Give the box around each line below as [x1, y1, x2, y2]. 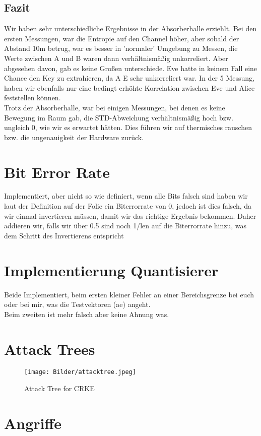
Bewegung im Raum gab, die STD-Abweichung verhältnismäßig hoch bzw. [4, 112, 233, 122]
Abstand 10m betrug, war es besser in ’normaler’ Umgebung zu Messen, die [4, 43, 238, 53]
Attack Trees [4, 338, 95, 359]
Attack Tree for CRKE [24, 383, 95, 394]
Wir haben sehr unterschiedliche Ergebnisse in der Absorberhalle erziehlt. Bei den [4, 23, 257, 34]
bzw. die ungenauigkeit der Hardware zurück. [4, 132, 144, 142]
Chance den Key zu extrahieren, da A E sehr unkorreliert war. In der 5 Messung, [4, 73, 254, 83]
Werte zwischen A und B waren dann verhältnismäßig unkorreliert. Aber [4, 52, 228, 63]
